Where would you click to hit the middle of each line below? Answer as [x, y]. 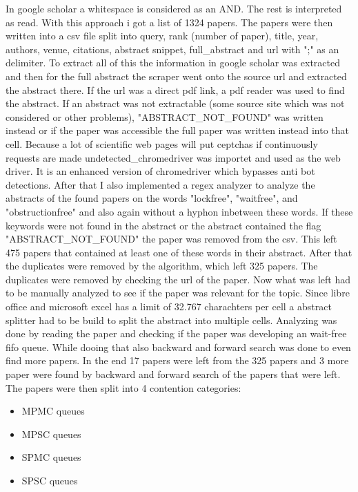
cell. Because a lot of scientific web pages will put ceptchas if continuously [162, 143]
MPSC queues [51, 434]
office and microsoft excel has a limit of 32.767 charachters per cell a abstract [169, 306]
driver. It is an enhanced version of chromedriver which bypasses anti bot [160, 171]
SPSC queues [50, 480]
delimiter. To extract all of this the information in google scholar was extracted [173, 63]
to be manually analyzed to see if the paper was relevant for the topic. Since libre [178, 293]
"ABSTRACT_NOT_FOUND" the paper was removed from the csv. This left [171, 239]
